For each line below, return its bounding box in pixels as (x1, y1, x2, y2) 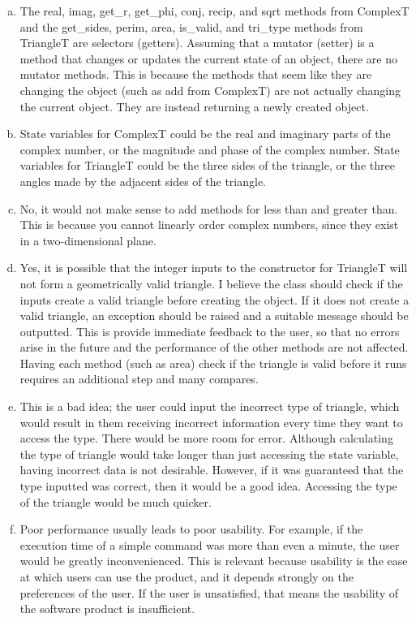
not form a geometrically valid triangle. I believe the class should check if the (19, 274, 403, 292)
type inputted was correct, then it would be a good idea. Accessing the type (19, 477, 397, 495)
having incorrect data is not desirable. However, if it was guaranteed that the (19, 461, 404, 478)
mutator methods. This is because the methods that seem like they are (19, 66, 372, 83)
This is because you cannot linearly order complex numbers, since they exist (19, 216, 399, 233)
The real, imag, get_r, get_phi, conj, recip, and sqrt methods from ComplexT (19, 2, 410, 19)
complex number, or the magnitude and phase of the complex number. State (19, 140, 400, 158)
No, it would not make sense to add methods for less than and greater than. (19, 200, 398, 217)
